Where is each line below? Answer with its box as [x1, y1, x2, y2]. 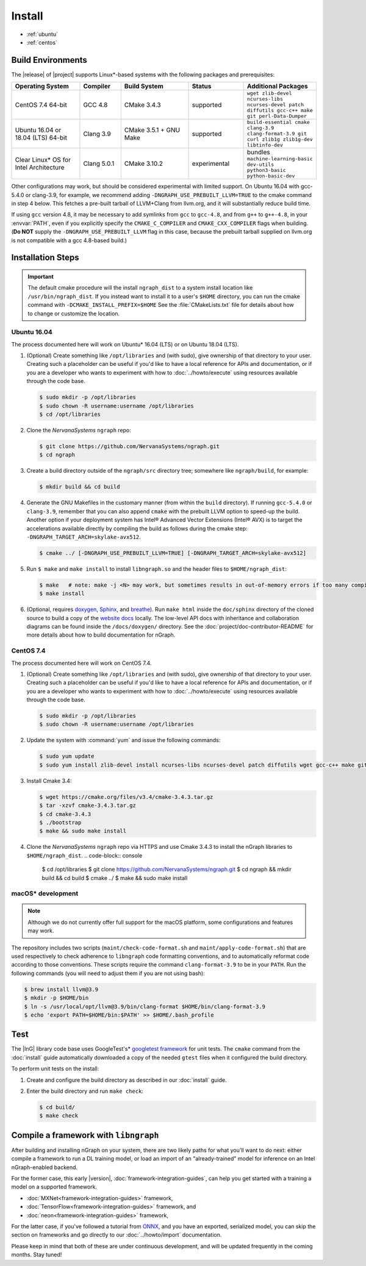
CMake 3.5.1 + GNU [124, 126, 180, 134]
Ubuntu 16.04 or [15, 126, 62, 134]
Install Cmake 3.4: [26, 777, 72, 784]
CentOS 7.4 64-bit [15, 101, 67, 109]
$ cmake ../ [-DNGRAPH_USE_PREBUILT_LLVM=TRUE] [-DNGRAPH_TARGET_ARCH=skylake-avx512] [39, 549, 307, 556]
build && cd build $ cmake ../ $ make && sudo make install [41, 874, 188, 881]
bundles [247, 148, 271, 157]
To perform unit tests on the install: [11, 1065, 99, 1073]
